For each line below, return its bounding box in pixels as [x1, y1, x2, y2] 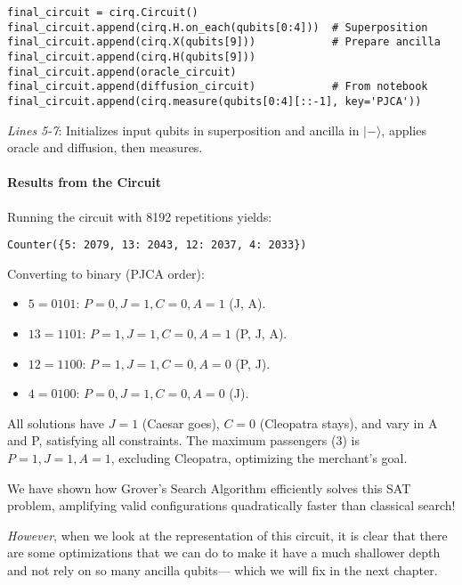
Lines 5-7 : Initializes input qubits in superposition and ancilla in [7, 120, 360, 139]
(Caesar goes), [142, 413, 220, 432]
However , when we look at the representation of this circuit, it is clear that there [7, 525, 448, 544]
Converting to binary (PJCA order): [7, 264, 205, 282]
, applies [381, 120, 426, 139]
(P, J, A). [235, 324, 288, 343]
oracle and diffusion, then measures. [7, 138, 203, 157]
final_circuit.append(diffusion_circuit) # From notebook [7, 80, 428, 93]
